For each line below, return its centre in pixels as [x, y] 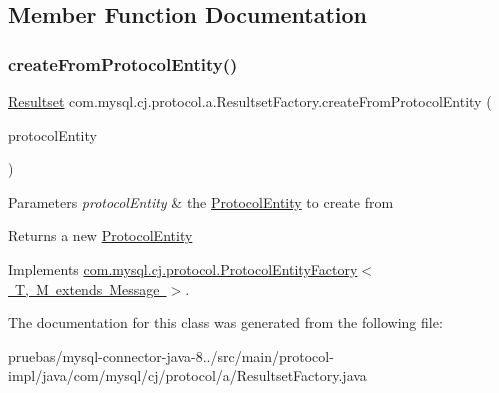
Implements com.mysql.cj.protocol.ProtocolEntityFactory [183, 268]
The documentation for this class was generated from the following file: [225, 322]
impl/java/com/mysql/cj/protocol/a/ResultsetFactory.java [187, 375]
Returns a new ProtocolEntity [100, 235]
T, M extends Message [87, 288]
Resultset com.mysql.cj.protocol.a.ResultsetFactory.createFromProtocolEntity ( [250, 101]
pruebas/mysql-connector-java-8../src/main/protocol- [171, 355]
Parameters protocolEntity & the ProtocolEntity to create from [201, 201]
